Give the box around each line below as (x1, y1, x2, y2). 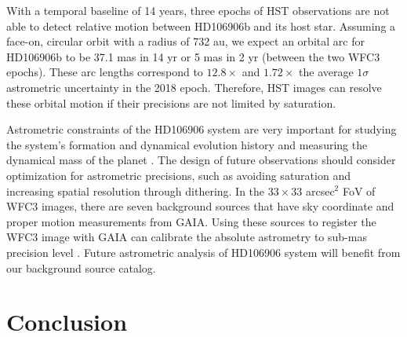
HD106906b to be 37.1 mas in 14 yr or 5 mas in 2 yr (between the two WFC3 (6, 48, 380, 64)
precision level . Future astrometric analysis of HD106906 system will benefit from (6, 244, 401, 260)
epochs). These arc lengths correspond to (6, 64, 203, 80)
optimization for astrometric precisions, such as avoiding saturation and (6, 167, 351, 183)
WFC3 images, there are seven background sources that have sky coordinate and (6, 198, 394, 214)
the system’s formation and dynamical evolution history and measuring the (6, 136, 368, 152)
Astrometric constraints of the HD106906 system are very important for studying (6, 121, 397, 137)
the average (299, 64, 354, 80)
